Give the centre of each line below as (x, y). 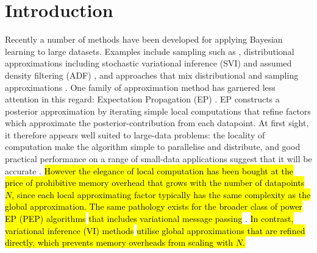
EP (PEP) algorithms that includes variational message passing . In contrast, (149, 219)
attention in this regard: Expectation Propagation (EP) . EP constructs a (142, 99)
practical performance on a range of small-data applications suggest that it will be (158, 159)
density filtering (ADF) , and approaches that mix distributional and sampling (152, 75)
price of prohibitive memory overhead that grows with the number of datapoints (155, 183)
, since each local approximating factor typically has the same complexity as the (161, 194)
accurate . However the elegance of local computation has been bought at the (149, 170)
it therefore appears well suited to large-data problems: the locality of (135, 134)
